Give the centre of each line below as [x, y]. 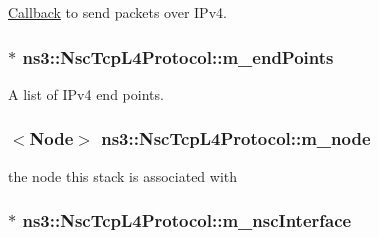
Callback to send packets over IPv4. [117, 12]
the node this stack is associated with [123, 175]
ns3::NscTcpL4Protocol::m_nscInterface [187, 220]
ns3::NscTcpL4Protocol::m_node [236, 138]
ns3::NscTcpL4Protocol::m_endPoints [178, 56]
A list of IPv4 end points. [86, 93]
